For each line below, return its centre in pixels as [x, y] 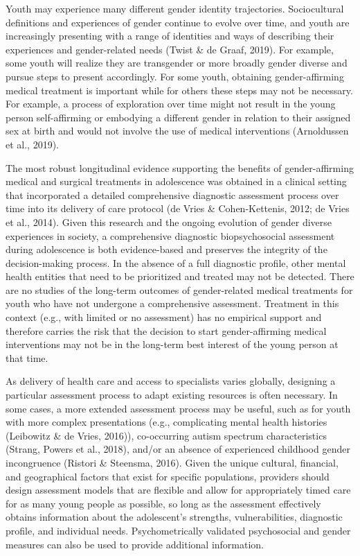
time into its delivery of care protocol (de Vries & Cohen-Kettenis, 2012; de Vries [178, 208]
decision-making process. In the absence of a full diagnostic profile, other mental [176, 262]
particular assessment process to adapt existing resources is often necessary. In [172, 395]
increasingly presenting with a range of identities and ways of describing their [170, 36]
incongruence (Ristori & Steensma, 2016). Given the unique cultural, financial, [172, 462]
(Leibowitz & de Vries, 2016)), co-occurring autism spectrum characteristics [166, 435]
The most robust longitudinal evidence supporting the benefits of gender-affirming [180, 167]
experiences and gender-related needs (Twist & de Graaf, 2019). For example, [170, 49]
